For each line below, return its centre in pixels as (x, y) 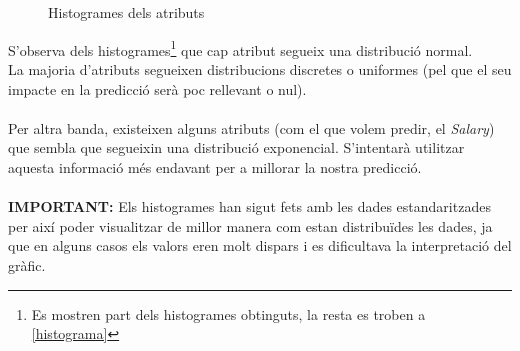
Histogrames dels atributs (126, 12)
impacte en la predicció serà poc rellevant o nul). (157, 88)
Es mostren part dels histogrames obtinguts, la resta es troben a (228, 313)
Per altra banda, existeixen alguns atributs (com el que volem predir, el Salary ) (251, 127)
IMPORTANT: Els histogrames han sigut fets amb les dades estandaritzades (249, 206)
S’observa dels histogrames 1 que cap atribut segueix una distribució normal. (240, 48)
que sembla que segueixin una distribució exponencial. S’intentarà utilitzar (236, 147)
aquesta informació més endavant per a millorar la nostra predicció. (215, 167)
